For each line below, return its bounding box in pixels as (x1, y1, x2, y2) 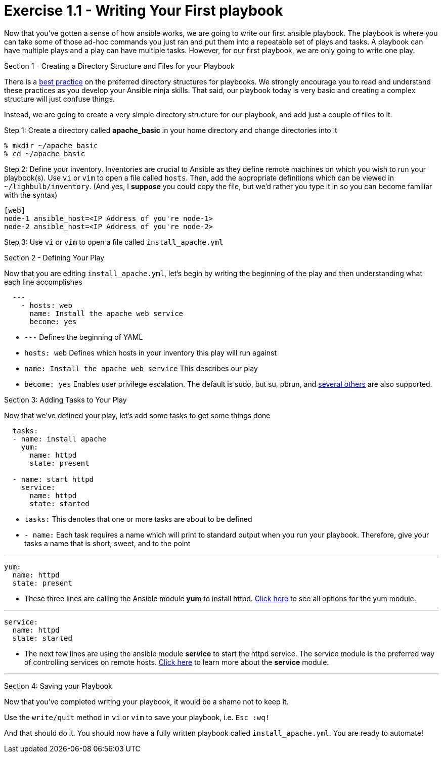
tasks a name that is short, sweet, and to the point (24, 539, 191, 548)
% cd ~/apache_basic (4, 149, 85, 158)
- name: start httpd (12, 475, 94, 483)
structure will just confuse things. (4, 94, 115, 103)
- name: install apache (12, 434, 107, 443)
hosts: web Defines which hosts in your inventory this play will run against (24, 348, 277, 357)
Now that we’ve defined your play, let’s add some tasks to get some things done (4, 411, 271, 420)
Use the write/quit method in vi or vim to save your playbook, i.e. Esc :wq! (4, 713, 270, 722)
